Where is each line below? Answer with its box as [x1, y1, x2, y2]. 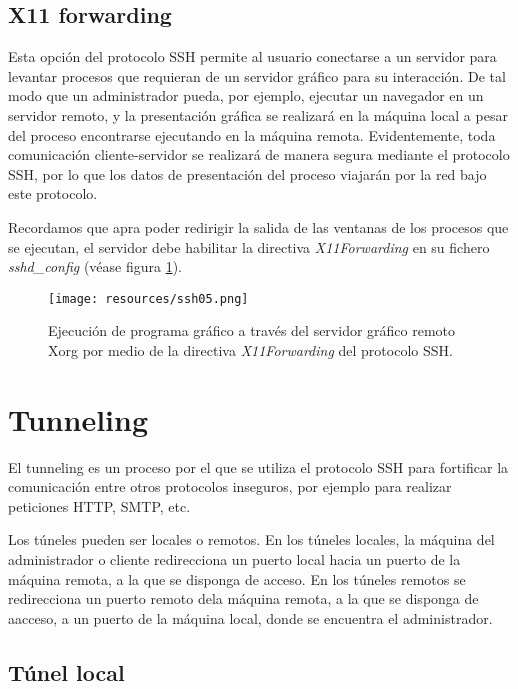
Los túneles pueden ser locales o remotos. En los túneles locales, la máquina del [8, 529, 495, 550]
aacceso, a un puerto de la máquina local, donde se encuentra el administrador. [8, 607, 493, 628]
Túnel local [8, 656, 125, 687]
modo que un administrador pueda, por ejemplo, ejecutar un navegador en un [8, 85, 484, 106]
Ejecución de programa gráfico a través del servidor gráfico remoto [48, 320, 456, 341]
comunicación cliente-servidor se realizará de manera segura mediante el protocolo [8, 144, 510, 165]
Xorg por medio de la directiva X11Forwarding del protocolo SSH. [48, 339, 453, 360]
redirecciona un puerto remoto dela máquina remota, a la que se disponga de [8, 588, 479, 609]
